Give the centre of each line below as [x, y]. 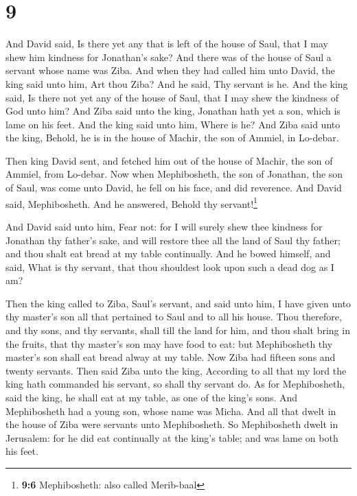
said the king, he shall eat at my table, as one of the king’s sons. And [152, 398]
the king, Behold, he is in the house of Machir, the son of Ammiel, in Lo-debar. [172, 138]
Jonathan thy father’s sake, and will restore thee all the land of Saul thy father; [173, 240]
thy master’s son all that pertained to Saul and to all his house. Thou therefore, [174, 317]
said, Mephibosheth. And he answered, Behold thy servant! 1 [131, 202]
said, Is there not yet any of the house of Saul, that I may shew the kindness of [172, 97]
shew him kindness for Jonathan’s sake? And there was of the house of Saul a [169, 57]
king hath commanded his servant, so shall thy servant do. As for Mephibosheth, [175, 384]
